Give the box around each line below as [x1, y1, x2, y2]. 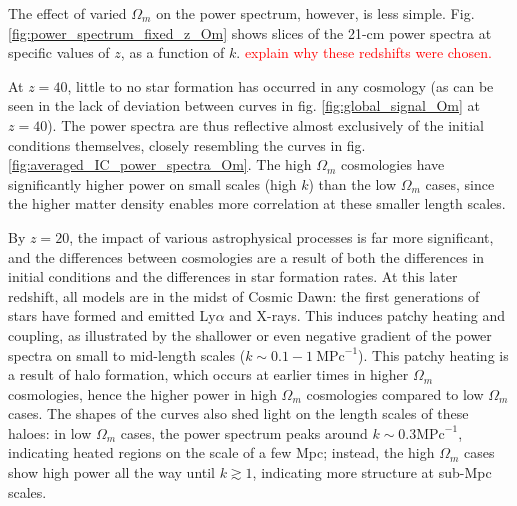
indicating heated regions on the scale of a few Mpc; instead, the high [8, 442, 435, 463]
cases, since [425, 173, 495, 194]
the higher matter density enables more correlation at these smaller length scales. [8, 193, 506, 214]
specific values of [8, 42, 110, 63]
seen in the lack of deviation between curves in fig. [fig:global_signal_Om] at [8, 95, 481, 116]
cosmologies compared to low [306, 383, 484, 404]
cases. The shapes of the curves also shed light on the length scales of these [8, 403, 469, 424]
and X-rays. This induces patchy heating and [229, 305, 505, 326]
